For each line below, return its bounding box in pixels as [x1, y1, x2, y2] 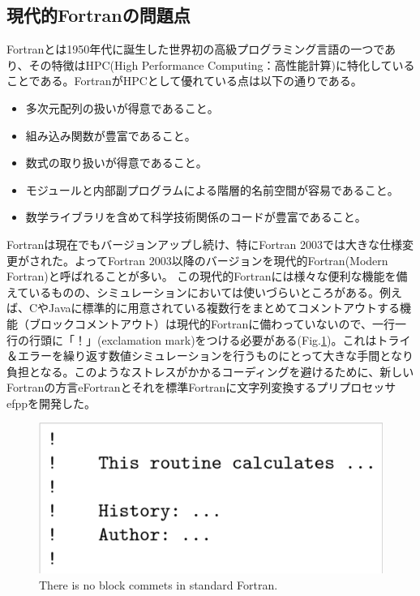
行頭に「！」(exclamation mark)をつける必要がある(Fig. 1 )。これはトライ [28, 331, 411, 348]
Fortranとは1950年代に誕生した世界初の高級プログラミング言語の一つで [6, 41, 385, 58]
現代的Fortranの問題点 [6, 2, 191, 28]
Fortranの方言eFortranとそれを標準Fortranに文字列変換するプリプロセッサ [6, 379, 396, 396]
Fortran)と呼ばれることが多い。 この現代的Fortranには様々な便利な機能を [6, 268, 396, 285]
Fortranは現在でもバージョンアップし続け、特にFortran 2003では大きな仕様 [6, 235, 403, 252]
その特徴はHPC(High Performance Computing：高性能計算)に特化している [28, 56, 415, 73]
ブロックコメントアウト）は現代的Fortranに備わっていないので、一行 [28, 315, 395, 332]
